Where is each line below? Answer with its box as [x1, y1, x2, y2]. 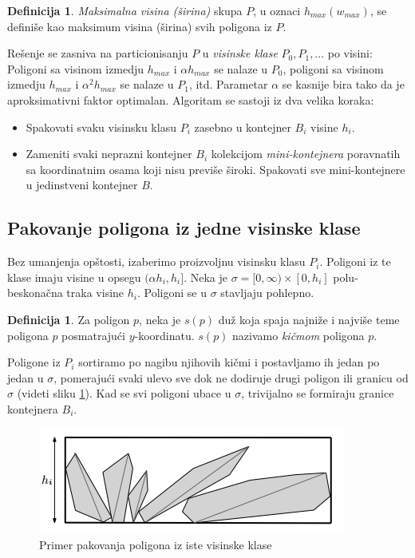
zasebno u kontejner [194, 118, 291, 135]
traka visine [66, 284, 125, 301]
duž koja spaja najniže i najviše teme [218, 311, 400, 327]
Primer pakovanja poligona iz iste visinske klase [39, 536, 272, 553]
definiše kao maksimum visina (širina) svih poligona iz [7, 18, 272, 34]
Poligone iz [7, 354, 61, 370]
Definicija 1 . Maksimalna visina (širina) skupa [7, 2, 243, 18]
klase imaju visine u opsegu [7, 268, 141, 285]
